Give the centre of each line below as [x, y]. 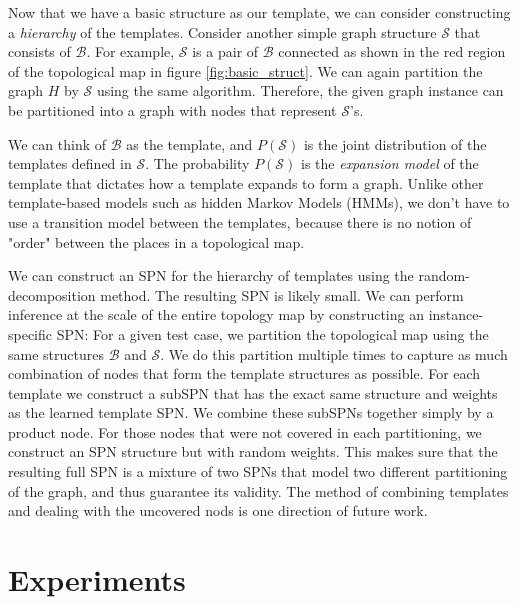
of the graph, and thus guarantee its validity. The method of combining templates [258, 490]
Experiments [97, 579]
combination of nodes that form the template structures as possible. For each [244, 373]
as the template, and [189, 143]
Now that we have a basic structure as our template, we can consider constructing [259, 12]
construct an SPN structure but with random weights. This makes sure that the [253, 451]
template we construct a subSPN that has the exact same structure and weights [253, 392]
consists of [39, 51]
